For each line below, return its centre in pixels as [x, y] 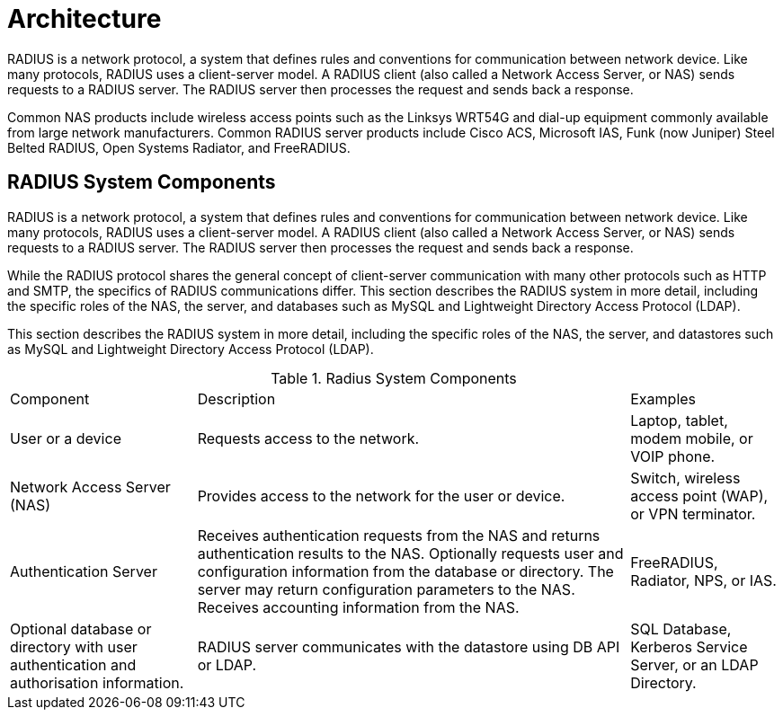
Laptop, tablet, [679, 420]
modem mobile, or [692, 438]
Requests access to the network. [308, 438]
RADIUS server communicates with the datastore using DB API [409, 646]
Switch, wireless [685, 478]
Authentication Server [84, 571]
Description [236, 398]
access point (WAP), [699, 496]
